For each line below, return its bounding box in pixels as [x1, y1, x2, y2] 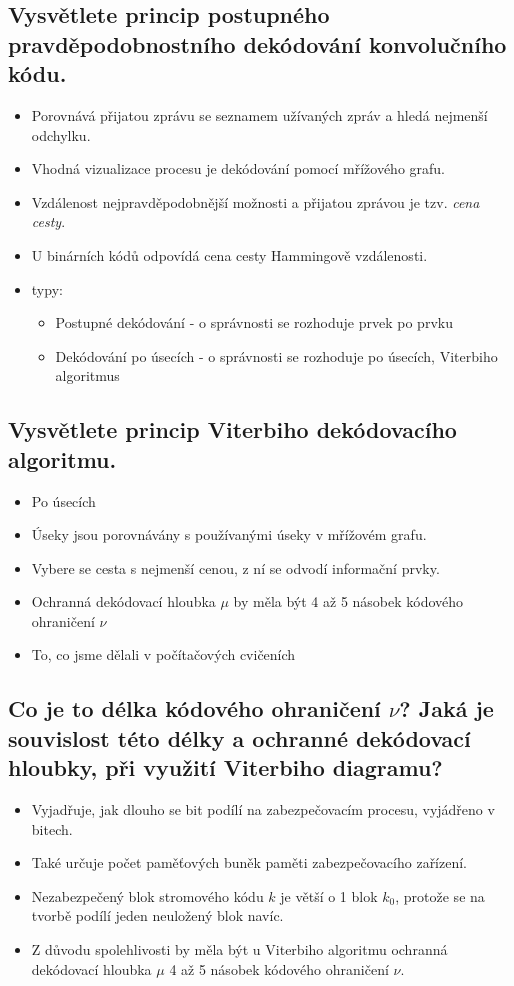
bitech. [31, 818, 73, 839]
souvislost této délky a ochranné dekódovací [8, 722, 471, 753]
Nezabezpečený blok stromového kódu [31, 885, 264, 906]
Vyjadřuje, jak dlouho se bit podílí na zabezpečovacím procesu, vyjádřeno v [31, 799, 495, 820]
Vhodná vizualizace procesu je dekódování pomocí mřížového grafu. [31, 158, 446, 179]
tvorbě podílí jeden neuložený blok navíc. [31, 905, 284, 926]
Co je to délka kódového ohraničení [8, 693, 381, 724]
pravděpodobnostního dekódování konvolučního [8, 28, 507, 59]
